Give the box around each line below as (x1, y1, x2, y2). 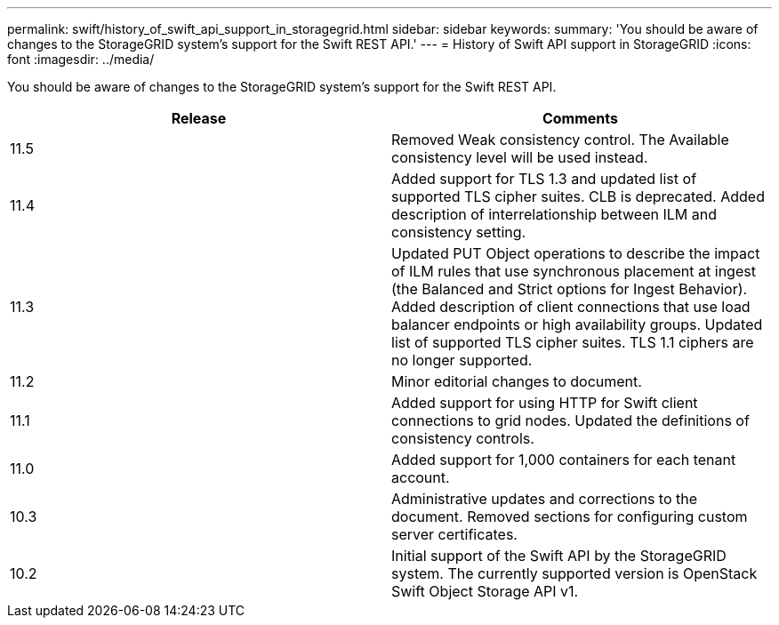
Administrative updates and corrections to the (391, 490, 698, 508)
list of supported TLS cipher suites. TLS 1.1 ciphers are (391, 333, 754, 351)
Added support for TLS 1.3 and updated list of (391, 170, 697, 188)
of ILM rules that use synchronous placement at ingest (391, 262, 756, 280)
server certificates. (391, 525, 518, 543)
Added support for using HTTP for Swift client (391, 394, 698, 412)
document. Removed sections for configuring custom (391, 508, 748, 525)
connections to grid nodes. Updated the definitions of (391, 412, 750, 429)
